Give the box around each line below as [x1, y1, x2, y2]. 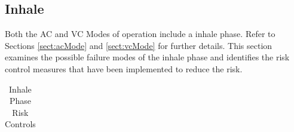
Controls [5, 118, 36, 130]
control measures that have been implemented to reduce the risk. [5, 62, 243, 75]
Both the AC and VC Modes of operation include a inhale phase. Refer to [5, 27, 275, 40]
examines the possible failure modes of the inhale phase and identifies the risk [5, 51, 290, 63]
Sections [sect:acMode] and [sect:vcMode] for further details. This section [5, 39, 272, 51]
